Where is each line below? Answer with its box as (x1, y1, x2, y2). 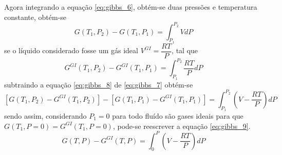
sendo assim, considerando (4, 110, 87, 121)
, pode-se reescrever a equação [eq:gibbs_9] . (112, 120, 251, 131)
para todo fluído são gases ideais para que (112, 110, 243, 121)
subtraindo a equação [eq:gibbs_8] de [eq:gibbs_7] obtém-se (4, 79, 193, 90)
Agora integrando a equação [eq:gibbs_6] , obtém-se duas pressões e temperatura (4, 2, 257, 12)
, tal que (172, 45, 198, 56)
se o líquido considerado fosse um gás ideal (4, 45, 138, 56)
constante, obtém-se (4, 11, 67, 22)
